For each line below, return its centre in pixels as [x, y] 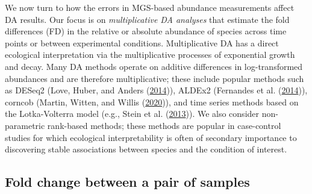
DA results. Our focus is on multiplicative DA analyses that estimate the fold [147, 19]
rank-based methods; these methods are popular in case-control [164, 125]
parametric [25, 125]
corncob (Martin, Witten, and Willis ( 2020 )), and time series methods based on [152, 102]
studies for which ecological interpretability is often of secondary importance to [151, 137]
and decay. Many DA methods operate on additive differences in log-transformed [154, 66]
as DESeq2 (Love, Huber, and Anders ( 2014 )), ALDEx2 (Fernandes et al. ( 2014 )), [156, 90]
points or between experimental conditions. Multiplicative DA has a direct [142, 42]
